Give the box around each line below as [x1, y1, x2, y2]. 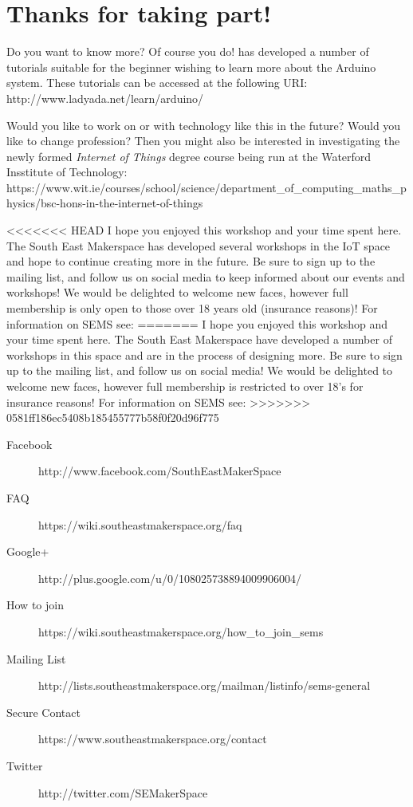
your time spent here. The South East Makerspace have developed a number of [6, 331, 392, 348]
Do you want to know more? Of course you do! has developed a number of [6, 43, 369, 60]
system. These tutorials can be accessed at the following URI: [6, 74, 308, 91]
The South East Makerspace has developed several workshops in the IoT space [6, 237, 391, 254]
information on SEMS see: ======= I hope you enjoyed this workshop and [6, 315, 388, 332]
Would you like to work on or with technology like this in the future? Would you [6, 116, 401, 133]
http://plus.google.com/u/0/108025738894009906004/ [38, 569, 301, 586]
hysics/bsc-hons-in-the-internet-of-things [6, 195, 203, 211]
